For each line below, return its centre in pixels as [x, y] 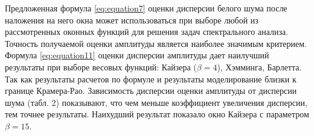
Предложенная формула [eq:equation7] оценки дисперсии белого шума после [146, 8]
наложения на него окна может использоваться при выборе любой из [132, 20]
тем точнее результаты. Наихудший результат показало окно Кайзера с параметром [157, 114]
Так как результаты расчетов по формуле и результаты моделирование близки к [151, 79]
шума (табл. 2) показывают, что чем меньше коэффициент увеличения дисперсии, [156, 102]
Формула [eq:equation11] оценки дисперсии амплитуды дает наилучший [137, 55]
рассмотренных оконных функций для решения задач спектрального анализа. [147, 32]
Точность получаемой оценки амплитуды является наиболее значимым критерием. [156, 43]
